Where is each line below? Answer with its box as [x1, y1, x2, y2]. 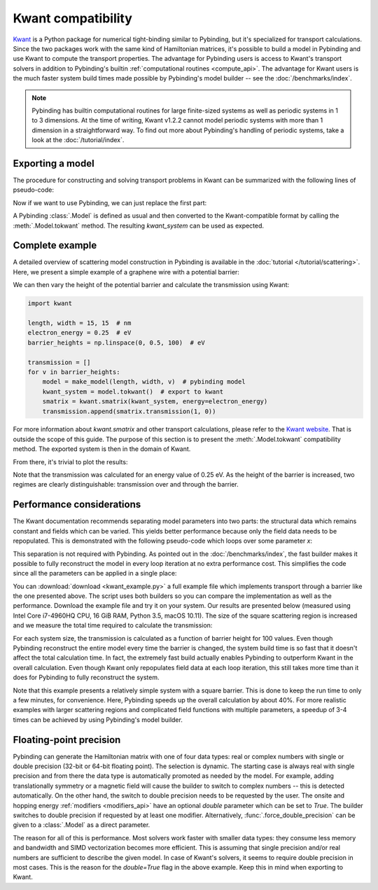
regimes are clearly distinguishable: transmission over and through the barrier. [13, 480, 239, 489]
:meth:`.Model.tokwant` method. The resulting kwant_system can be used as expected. [13, 221, 265, 230]
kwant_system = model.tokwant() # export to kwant [42, 387, 224, 396]
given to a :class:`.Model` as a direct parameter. [13, 821, 150, 829]
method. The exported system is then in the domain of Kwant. [13, 445, 191, 453]
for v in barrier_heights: [27, 368, 120, 376]
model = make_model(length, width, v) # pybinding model [42, 378, 246, 386]
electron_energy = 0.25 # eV [27, 329, 132, 337]
